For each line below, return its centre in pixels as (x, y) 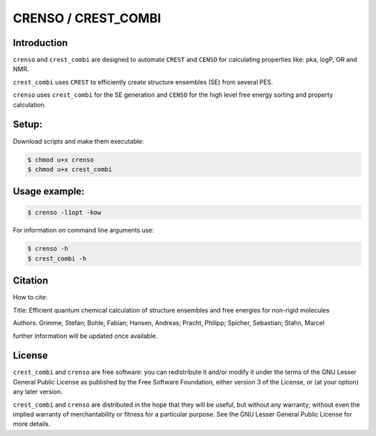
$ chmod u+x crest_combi (70, 169)
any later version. (38, 392)
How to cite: (30, 297)
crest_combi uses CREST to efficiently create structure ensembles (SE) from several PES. (143, 82)
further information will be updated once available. (85, 336)
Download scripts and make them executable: (78, 141)
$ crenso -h (48, 249)
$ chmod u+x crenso (61, 159)
